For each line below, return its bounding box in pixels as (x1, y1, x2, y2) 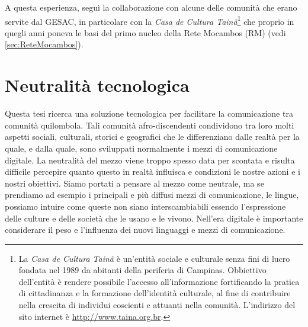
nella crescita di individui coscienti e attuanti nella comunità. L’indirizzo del (18, 299, 296, 311)
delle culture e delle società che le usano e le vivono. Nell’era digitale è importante (5, 211, 303, 224)
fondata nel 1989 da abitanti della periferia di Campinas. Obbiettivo (18, 264, 267, 276)
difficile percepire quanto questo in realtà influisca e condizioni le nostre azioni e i (5, 165, 300, 178)
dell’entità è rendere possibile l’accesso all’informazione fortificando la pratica (18, 275, 300, 287)
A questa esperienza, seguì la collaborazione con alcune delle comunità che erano (5, 1, 297, 13)
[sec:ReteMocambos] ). (5, 38, 84, 50)
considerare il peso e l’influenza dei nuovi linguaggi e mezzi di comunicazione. (5, 223, 285, 236)
